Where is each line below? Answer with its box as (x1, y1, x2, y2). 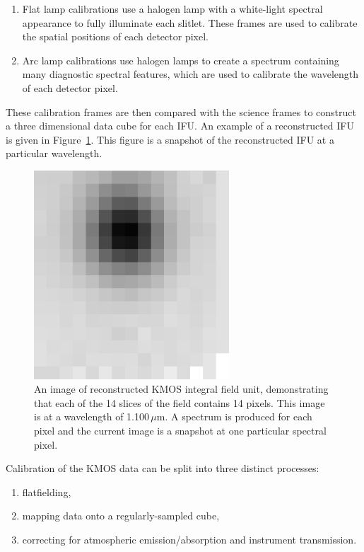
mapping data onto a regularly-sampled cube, (22, 508, 220, 523)
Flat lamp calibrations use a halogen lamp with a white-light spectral (22, 1, 323, 16)
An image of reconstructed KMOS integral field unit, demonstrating (34, 381, 329, 396)
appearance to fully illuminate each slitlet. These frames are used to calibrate (22, 15, 358, 30)
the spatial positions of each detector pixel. (22, 29, 209, 44)
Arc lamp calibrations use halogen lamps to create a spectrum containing (22, 52, 339, 67)
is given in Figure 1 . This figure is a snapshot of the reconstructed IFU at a (6, 132, 334, 146)
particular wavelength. (6, 146, 102, 161)
